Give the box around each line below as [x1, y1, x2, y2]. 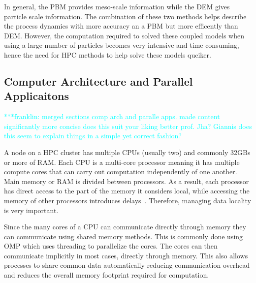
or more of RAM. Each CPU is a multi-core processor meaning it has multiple [4, 157, 240, 167]
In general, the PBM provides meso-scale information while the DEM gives [4, 1, 230, 11]
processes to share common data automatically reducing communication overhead [4, 260, 250, 270]
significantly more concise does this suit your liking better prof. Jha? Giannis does [4, 121, 252, 131]
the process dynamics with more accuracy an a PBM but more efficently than [4, 21, 238, 31]
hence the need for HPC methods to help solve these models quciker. [4, 49, 211, 60]
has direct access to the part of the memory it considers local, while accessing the [4, 186, 250, 196]
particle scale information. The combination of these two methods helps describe [4, 11, 247, 21]
